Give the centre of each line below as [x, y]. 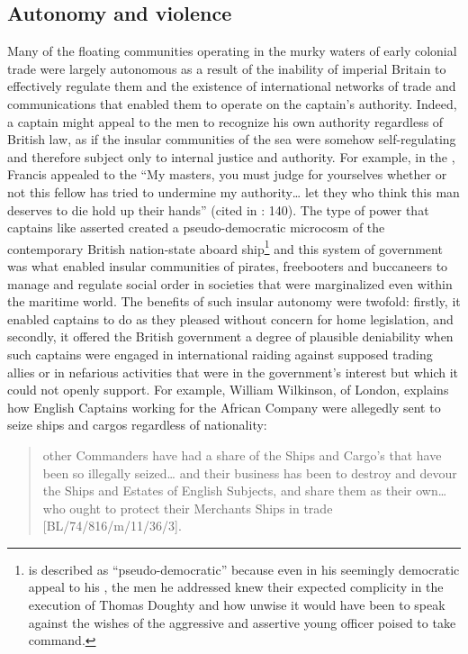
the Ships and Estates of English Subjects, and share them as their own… [245, 490]
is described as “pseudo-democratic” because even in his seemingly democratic [244, 569]
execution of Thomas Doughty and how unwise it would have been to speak [237, 605]
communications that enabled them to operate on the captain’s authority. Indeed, [232, 103]
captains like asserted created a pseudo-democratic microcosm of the [196, 227]
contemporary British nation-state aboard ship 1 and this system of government [225, 247]
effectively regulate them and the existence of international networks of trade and [232, 86]
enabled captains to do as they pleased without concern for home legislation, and [230, 318]
